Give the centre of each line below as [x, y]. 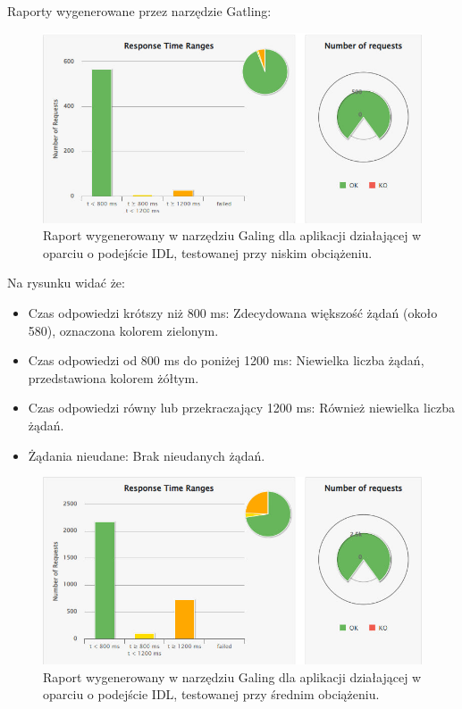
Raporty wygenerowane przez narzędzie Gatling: [139, 11]
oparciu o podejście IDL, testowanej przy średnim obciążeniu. [211, 694]
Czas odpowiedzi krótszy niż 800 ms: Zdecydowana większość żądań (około [233, 313]
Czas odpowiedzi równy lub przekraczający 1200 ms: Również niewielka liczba [241, 408]
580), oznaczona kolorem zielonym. [123, 330]
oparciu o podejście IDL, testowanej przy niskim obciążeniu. [208, 252]
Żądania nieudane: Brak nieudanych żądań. [147, 455]
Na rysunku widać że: [66, 283]
